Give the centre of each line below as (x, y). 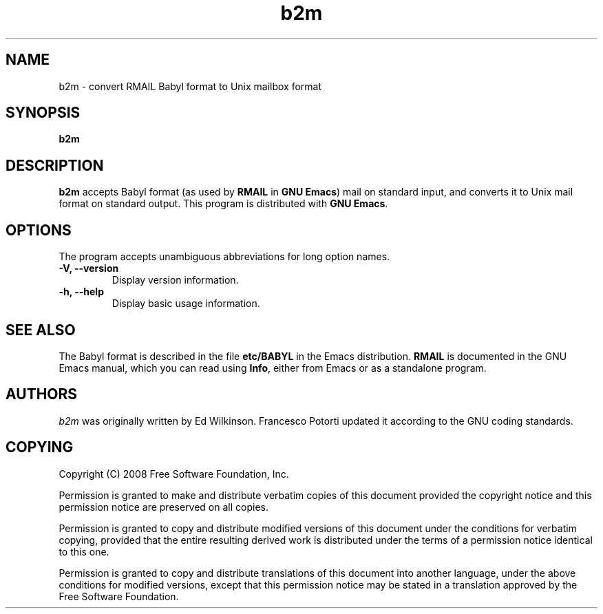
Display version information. (175, 280)
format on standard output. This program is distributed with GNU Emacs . (223, 204)
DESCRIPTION (55, 165)
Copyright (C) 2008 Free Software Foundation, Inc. (174, 474)
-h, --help (81, 292)
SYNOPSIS (43, 113)
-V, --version (89, 268)
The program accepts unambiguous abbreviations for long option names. (224, 257)
